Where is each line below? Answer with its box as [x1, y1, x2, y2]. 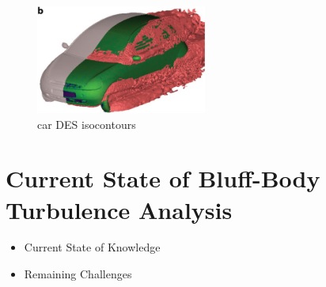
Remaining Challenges [24, 266, 132, 282]
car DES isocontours [37, 115, 136, 132]
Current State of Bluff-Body [6, 162, 320, 194]
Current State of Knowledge [24, 239, 161, 255]
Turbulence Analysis [6, 193, 233, 225]
